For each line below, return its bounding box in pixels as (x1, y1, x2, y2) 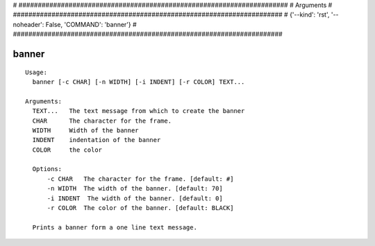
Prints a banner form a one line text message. (32, 223, 198, 231)
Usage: (25, 68, 48, 76)
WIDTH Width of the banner (32, 126, 139, 134)
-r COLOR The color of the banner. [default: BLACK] (47, 204, 234, 212)
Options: (32, 165, 62, 173)
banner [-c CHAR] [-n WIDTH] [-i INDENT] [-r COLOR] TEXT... (32, 78, 245, 86)
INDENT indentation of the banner (32, 136, 161, 144)
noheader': (12, 20, 44, 28)
